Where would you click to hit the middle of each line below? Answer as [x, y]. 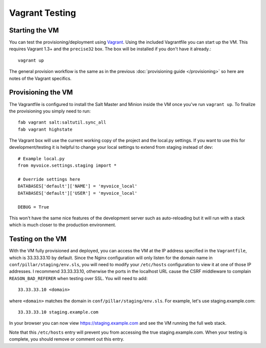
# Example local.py [41, 158]
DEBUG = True [33, 207]
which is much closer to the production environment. [63, 225]
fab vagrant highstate [45, 129]
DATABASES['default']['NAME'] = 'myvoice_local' [78, 186]
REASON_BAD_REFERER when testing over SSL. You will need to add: [78, 278]
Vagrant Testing [43, 13]
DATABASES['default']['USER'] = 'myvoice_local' [78, 193]
